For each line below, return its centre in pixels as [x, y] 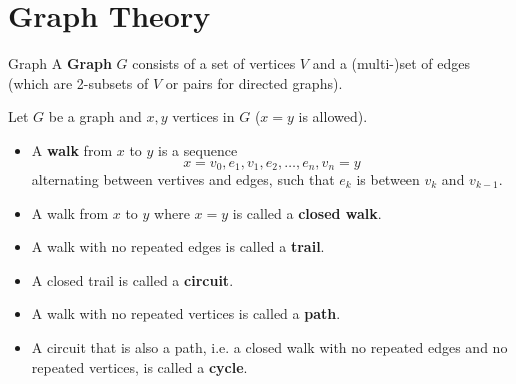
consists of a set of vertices [214, 63]
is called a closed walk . [307, 212]
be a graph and [95, 116]
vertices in [203, 116]
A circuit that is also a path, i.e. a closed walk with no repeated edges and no [269, 346]
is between [388, 178]
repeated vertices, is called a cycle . [139, 366]
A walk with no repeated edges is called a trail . [178, 246]
